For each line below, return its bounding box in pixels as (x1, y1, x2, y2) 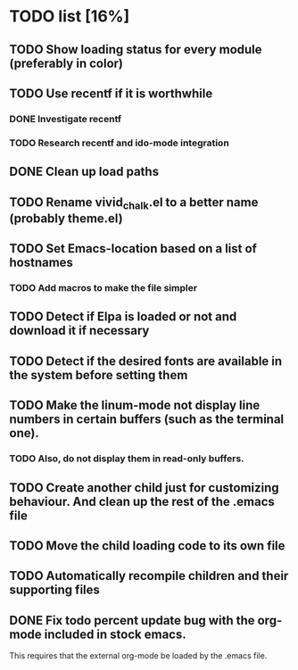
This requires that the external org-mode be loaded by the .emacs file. (9, 650, 268, 661)
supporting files (9, 583, 101, 598)
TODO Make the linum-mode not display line (9, 398, 261, 413)
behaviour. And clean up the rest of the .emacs (9, 493, 275, 509)
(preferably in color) (9, 55, 123, 70)
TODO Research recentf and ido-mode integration (9, 136, 229, 149)
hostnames (9, 255, 74, 270)
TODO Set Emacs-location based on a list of (9, 241, 257, 256)
